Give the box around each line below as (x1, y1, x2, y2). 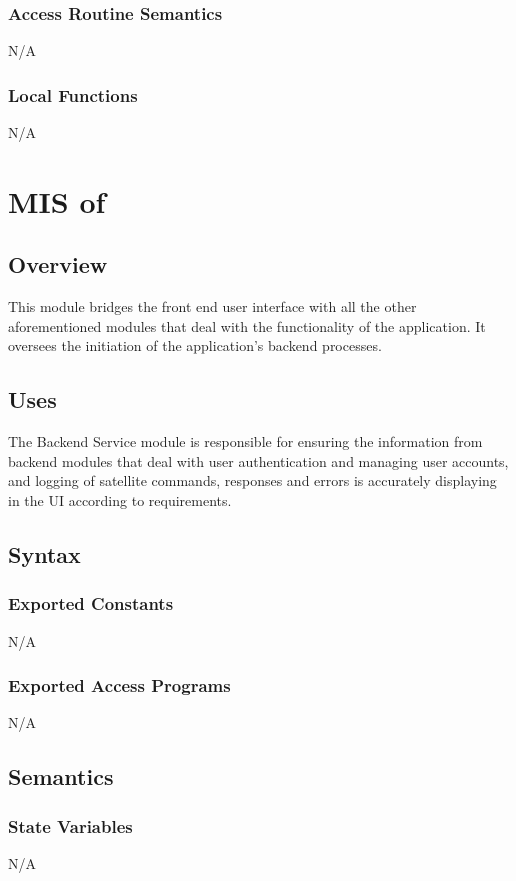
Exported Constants (8, 591, 174, 616)
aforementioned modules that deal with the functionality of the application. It (8, 315, 486, 336)
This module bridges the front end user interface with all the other (8, 296, 417, 317)
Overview (8, 249, 108, 280)
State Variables (8, 813, 133, 838)
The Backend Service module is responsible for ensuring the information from (8, 431, 483, 452)
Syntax (8, 538, 81, 569)
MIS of (8, 180, 106, 221)
